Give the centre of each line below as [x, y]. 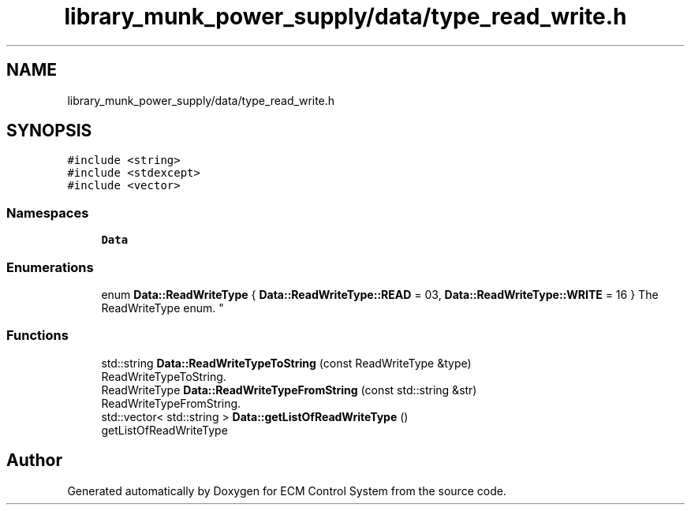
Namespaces [48, 213]
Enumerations [50, 267]
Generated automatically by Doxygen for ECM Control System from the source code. [287, 490]
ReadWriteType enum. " [162, 308]
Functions [37, 336]
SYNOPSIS [49, 131]
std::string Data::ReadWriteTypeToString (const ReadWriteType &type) [286, 363]
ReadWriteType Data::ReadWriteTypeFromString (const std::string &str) [289, 390]
